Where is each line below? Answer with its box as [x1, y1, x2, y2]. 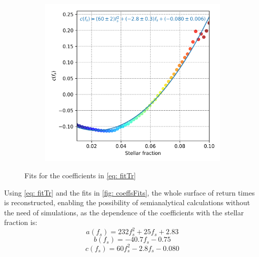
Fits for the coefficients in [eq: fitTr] [24, 170, 136, 180]
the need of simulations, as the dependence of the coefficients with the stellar [4, 207, 244, 217]
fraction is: [4, 217, 38, 228]
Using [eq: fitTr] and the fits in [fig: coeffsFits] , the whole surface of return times [4, 187, 255, 198]
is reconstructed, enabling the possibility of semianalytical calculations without [4, 197, 250, 208]
